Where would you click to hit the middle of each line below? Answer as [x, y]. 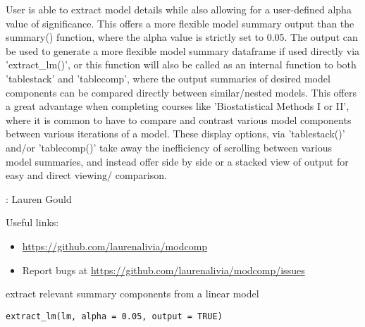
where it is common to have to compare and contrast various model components [179, 119]
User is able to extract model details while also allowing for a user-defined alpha [179, 9]
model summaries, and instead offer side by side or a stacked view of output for [177, 161]
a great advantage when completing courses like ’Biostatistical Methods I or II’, [178, 106]
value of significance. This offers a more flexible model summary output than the [180, 23]
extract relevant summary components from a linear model [132, 294]
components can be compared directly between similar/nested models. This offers [181, 92]
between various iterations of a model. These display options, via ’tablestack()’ [175, 134]
